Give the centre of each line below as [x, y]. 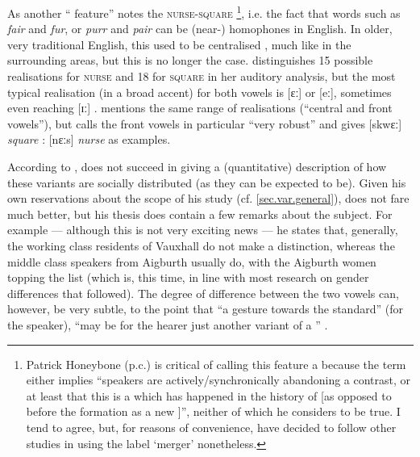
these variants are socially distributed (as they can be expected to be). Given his [207, 182]
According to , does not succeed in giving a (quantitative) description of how [197, 166]
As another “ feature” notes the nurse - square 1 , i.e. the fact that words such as [204, 12]
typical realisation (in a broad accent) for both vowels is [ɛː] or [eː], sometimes [200, 92]
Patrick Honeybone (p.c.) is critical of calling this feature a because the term [216, 364]
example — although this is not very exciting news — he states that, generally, [203, 230]
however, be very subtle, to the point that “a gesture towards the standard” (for [205, 309]
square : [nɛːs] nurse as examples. [89, 139]
